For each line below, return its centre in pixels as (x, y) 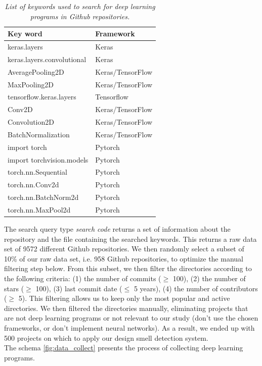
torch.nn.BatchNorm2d (43, 197)
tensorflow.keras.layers (42, 97)
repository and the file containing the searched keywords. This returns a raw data (130, 239)
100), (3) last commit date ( (79, 288)
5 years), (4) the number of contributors (196, 288)
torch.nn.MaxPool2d (39, 210)
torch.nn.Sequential (37, 172)
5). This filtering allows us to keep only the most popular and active (124, 298)
